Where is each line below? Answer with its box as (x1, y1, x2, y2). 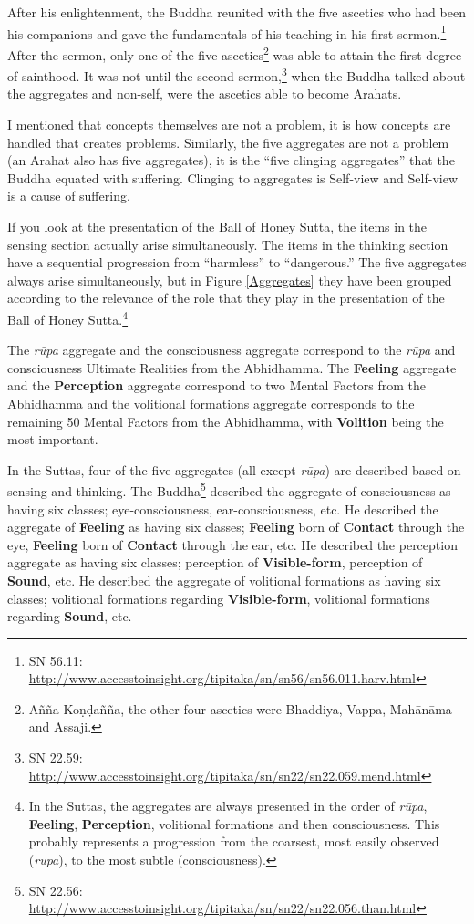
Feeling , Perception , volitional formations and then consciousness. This (28, 814, 440, 833)
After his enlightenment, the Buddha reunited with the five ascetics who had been (7, 3, 466, 21)
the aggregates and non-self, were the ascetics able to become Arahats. (7, 84, 402, 103)
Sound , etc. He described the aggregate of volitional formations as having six (7, 570, 441, 589)
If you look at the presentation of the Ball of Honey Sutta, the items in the (7, 216, 428, 235)
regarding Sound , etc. (7, 607, 132, 626)
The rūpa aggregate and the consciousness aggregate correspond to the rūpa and (7, 340, 456, 359)
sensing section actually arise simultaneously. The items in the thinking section (7, 234, 448, 254)
